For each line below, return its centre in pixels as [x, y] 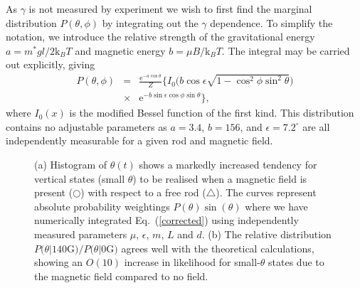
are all [316, 126]
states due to [296, 262]
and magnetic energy [120, 50]
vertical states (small [80, 178]
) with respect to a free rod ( [143, 192]
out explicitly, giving [51, 64]
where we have [276, 206]
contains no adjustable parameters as [86, 126]
